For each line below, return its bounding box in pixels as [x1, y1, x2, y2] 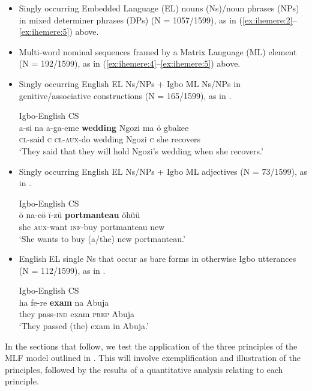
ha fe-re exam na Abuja [19, 296, 109, 308]
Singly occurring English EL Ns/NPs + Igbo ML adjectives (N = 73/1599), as [19, 165, 307, 177]
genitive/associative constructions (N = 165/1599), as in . [19, 89, 232, 102]
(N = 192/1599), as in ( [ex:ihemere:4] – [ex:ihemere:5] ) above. [19, 57, 241, 70]
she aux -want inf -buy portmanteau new [19, 220, 165, 232]
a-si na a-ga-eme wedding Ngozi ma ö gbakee [19, 121, 189, 133]
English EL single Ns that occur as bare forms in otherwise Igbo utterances [19, 252, 296, 265]
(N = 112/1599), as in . [19, 264, 106, 276]
